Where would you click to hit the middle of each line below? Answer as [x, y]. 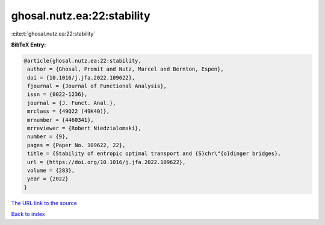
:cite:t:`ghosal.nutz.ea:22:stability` [53, 34]
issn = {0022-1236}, [57, 94]
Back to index [28, 214]
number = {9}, [48, 137]
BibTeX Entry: [29, 45]
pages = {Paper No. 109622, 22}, [76, 145]
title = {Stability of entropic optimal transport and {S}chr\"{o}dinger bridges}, [154, 154]
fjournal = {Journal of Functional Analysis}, [97, 86]
